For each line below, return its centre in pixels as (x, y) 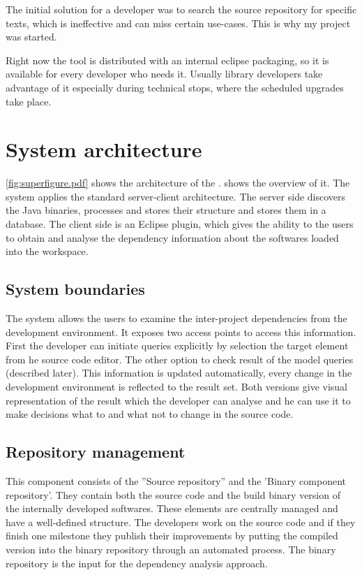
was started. (31, 37)
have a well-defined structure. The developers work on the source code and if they (181, 522)
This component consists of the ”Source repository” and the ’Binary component (176, 481)
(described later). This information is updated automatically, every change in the (179, 373)
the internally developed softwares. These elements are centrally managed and (172, 508)
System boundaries (75, 289)
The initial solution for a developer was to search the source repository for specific (181, 9)
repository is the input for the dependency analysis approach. (137, 563)
